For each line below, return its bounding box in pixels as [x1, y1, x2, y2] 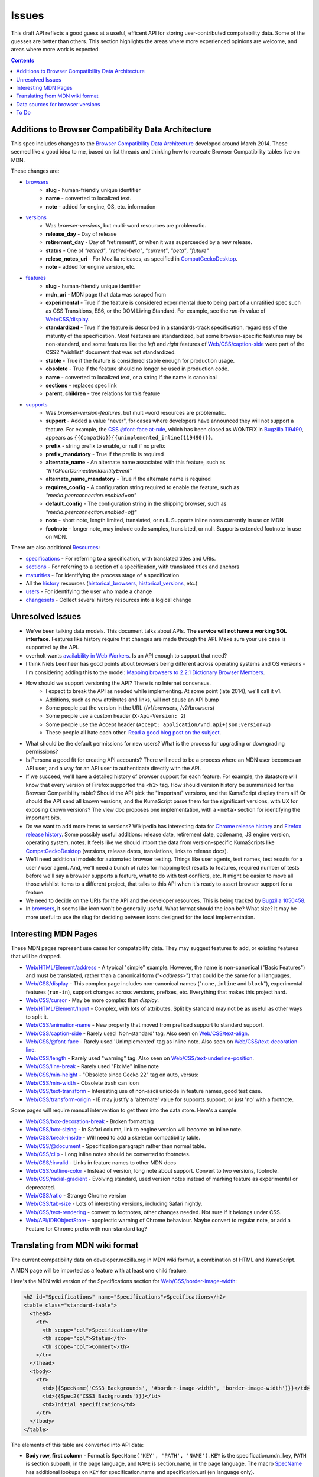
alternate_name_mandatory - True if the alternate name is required [45, 476, 211, 483]
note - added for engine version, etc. [45, 263, 136, 271]
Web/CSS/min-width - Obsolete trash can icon [25, 1079, 139, 1086]
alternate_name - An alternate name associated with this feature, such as [45, 458, 226, 466]
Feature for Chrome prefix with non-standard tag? [25, 1225, 147, 1232]
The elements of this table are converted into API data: [11, 1441, 144, 1448]
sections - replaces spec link [45, 382, 118, 389]
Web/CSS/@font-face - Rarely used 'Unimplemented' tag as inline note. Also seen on [25, 1038, 233, 1045]
